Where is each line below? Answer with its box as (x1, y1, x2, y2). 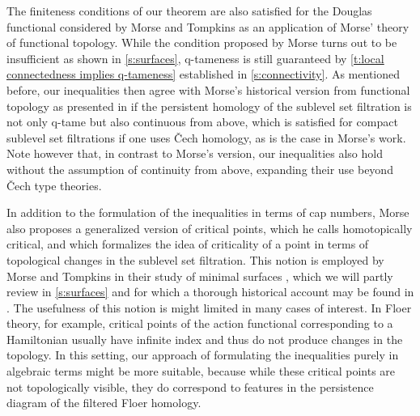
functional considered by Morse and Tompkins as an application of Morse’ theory (6, 18, 409, 35)
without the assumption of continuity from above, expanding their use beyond (6, 160, 393, 177)
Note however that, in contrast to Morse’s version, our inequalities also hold (6, 145, 383, 162)
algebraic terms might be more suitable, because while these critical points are (6, 363, 396, 380)
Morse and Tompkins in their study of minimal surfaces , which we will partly (6, 267, 393, 284)
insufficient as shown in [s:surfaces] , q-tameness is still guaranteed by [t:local (6, 49, 384, 66)
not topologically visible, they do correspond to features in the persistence (6, 378, 374, 395)
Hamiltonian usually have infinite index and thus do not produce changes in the (6, 330, 403, 347)
